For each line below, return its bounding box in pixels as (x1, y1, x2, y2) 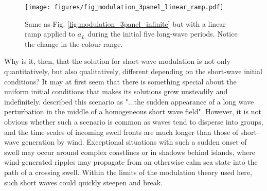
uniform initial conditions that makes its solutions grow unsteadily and (4, 86, 228, 97)
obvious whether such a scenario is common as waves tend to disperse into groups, (4, 116, 263, 127)
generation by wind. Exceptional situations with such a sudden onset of (22, 136, 247, 147)
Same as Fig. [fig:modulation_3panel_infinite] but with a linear (25, 18, 226, 29)
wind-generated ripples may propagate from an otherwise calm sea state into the (4, 157, 258, 167)
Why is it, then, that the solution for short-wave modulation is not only (4, 56, 230, 66)
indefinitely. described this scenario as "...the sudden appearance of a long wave (4, 96, 254, 107)
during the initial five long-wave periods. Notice (87, 28, 238, 39)
